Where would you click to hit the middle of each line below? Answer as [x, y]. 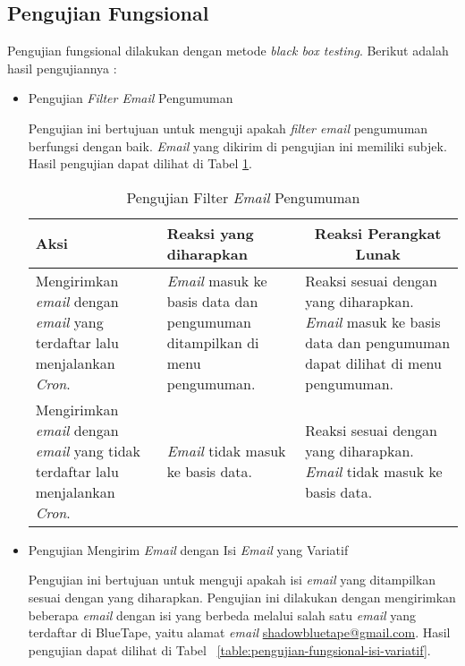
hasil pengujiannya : [62, 68]
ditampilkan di [213, 342]
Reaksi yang [210, 233]
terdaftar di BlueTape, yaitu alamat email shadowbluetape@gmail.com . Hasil [239, 632]
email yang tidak [88, 450]
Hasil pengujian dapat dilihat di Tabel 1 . [140, 163]
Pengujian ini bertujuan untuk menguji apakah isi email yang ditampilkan [232, 580]
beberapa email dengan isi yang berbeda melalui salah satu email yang [222, 615]
